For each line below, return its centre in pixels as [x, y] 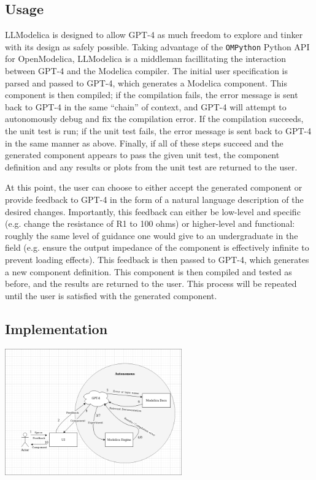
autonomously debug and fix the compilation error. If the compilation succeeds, [154, 119]
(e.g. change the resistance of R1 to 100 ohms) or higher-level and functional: [150, 223]
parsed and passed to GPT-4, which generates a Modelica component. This [146, 82]
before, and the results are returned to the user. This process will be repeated [151, 284]
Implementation [56, 328]
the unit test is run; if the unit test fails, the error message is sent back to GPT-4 [158, 131]
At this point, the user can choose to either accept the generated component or [154, 187]
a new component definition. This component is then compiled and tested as [148, 271]
